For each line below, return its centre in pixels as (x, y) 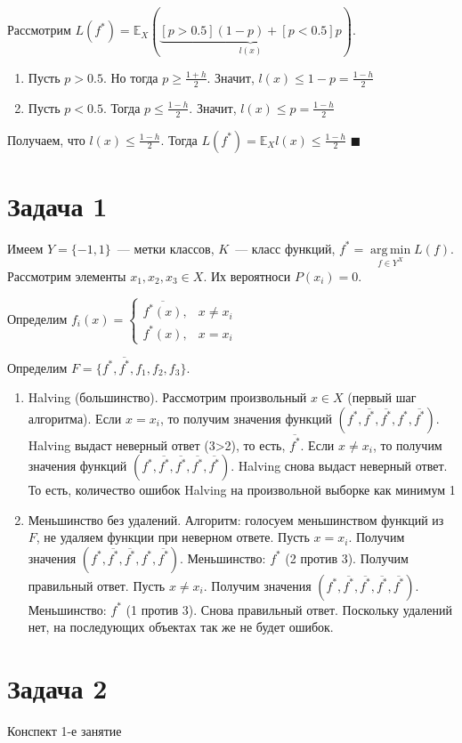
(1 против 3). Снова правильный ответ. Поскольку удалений (289, 609)
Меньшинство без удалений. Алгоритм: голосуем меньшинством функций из (236, 519)
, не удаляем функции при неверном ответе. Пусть (173, 537)
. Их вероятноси (247, 275)
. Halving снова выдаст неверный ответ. (339, 466)
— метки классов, (166, 248)
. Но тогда (130, 77)
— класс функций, (285, 248)
